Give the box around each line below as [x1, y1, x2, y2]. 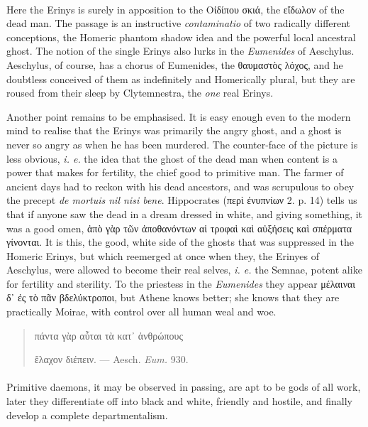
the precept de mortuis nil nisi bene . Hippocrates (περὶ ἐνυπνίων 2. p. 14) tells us [6, 193, 357, 207]
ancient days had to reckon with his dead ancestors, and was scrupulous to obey [6, 178, 355, 193]
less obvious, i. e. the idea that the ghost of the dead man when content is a [6, 151, 338, 166]
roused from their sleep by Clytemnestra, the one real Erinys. [6, 85, 274, 100]
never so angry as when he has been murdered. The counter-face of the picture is [6, 136, 358, 151]
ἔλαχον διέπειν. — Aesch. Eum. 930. [34, 352, 189, 367]
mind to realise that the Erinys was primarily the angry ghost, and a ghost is [6, 123, 342, 138]
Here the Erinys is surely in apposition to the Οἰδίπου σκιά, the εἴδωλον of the [6, 1, 345, 16]
